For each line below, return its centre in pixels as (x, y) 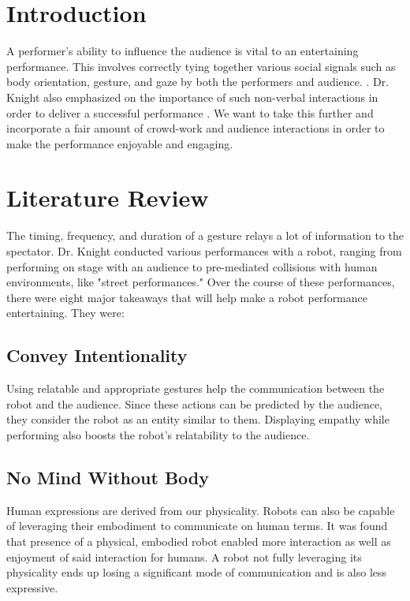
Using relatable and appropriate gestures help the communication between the (196, 388)
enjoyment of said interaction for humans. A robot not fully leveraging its (184, 556)
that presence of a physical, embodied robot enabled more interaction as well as (199, 541)
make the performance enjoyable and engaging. (120, 143)
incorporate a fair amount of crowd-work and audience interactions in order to (196, 128)
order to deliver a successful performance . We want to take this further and (190, 112)
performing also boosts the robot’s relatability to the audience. (158, 434)
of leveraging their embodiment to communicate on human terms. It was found (197, 526)
